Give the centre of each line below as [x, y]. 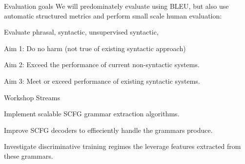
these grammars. [29, 155]
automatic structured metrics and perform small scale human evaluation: [113, 15]
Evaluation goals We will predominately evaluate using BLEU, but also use [116, 6]
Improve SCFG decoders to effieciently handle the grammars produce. [108, 130]
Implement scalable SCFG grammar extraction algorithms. [92, 114]
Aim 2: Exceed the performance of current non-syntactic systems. [102, 64]
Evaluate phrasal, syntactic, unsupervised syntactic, [81, 32]
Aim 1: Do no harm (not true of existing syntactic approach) [95, 48]
